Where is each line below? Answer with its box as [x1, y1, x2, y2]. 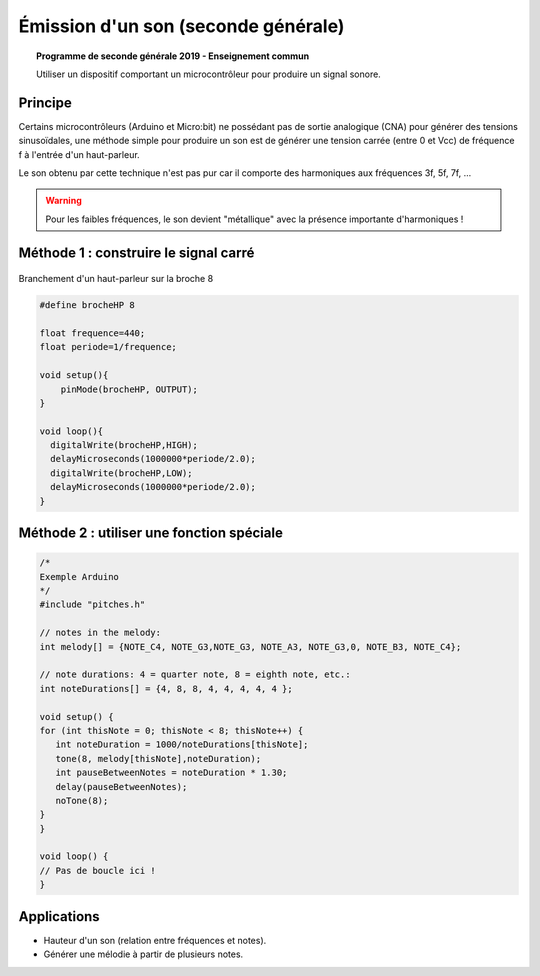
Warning [45, 195, 82, 207]
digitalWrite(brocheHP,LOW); [50, 467, 194, 479]
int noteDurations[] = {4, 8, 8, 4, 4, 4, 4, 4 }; [39, 683, 294, 694]
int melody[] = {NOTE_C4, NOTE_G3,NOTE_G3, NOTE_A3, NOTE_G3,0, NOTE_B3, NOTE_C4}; [39, 641, 462, 652]
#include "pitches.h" [39, 599, 146, 610]
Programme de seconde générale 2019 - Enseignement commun [36, 50, 310, 62]
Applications [18, 908, 100, 925]
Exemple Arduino [39, 571, 120, 582]
